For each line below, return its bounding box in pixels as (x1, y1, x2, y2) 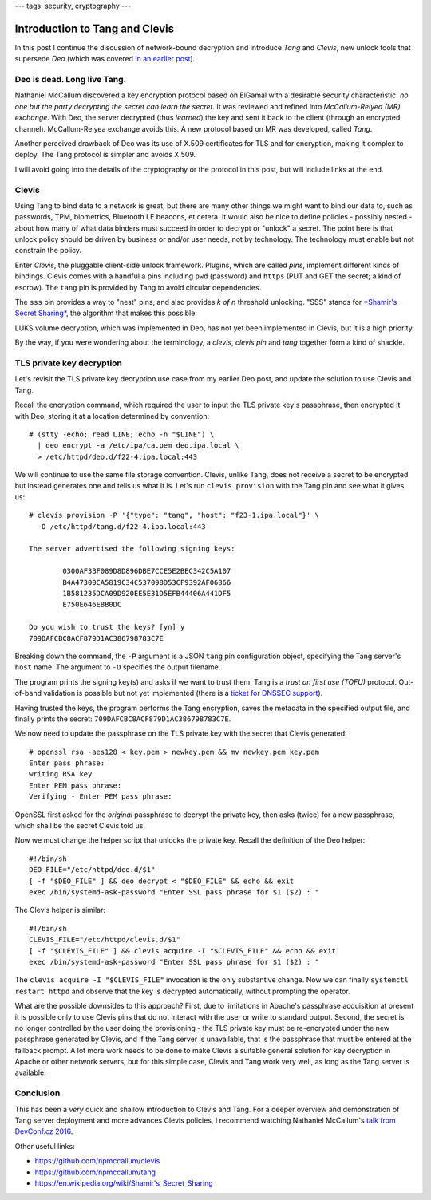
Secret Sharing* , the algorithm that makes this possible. (14, 308, 197, 318)
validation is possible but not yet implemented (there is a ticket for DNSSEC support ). (42, 689, 323, 698)
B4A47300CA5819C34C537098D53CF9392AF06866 (62, 578, 231, 586)
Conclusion (14, 1087, 61, 1099)
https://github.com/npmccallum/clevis (34, 1156, 160, 1166)
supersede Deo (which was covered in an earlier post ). (14, 54, 196, 64)
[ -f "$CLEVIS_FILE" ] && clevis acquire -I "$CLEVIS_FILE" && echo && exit (29, 946, 337, 955)
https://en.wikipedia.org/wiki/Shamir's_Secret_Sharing (34, 1178, 213, 1188)
